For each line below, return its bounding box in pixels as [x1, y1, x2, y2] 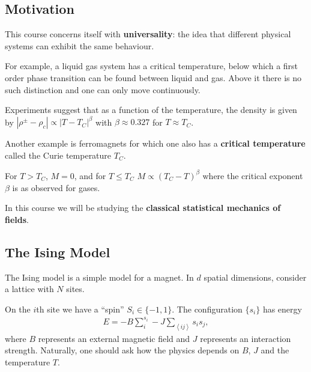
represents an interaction [200, 332, 291, 344]
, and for [74, 169, 106, 181]
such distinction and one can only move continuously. [5, 83, 201, 96]
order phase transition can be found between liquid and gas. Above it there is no [5, 71, 301, 84]
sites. [66, 282, 85, 295]
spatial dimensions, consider [204, 270, 307, 283]
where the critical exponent [202, 169, 303, 181]
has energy [262, 302, 302, 315]
